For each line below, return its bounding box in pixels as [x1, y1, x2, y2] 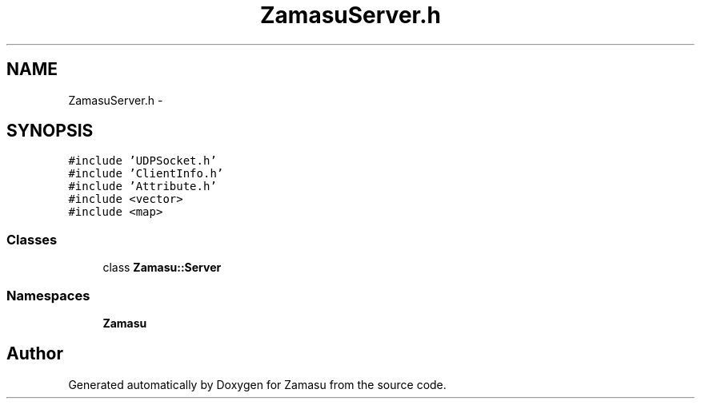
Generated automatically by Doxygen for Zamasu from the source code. [68, 377, 447, 391]
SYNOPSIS [6, 121, 94, 141]
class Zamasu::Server [102, 260, 222, 275]
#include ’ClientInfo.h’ [68, 167, 224, 181]
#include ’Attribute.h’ [68, 180, 217, 193]
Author [6, 343, 63, 364]
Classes [6, 231, 58, 248]
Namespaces [6, 287, 90, 304]
